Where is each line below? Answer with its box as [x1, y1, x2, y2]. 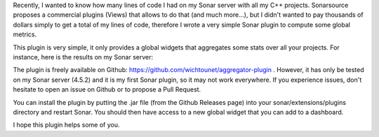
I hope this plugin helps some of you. [13, 121, 120, 129]
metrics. [13, 30, 37, 38]
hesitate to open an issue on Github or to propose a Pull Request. [13, 85, 201, 94]
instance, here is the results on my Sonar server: [13, 52, 154, 61]
